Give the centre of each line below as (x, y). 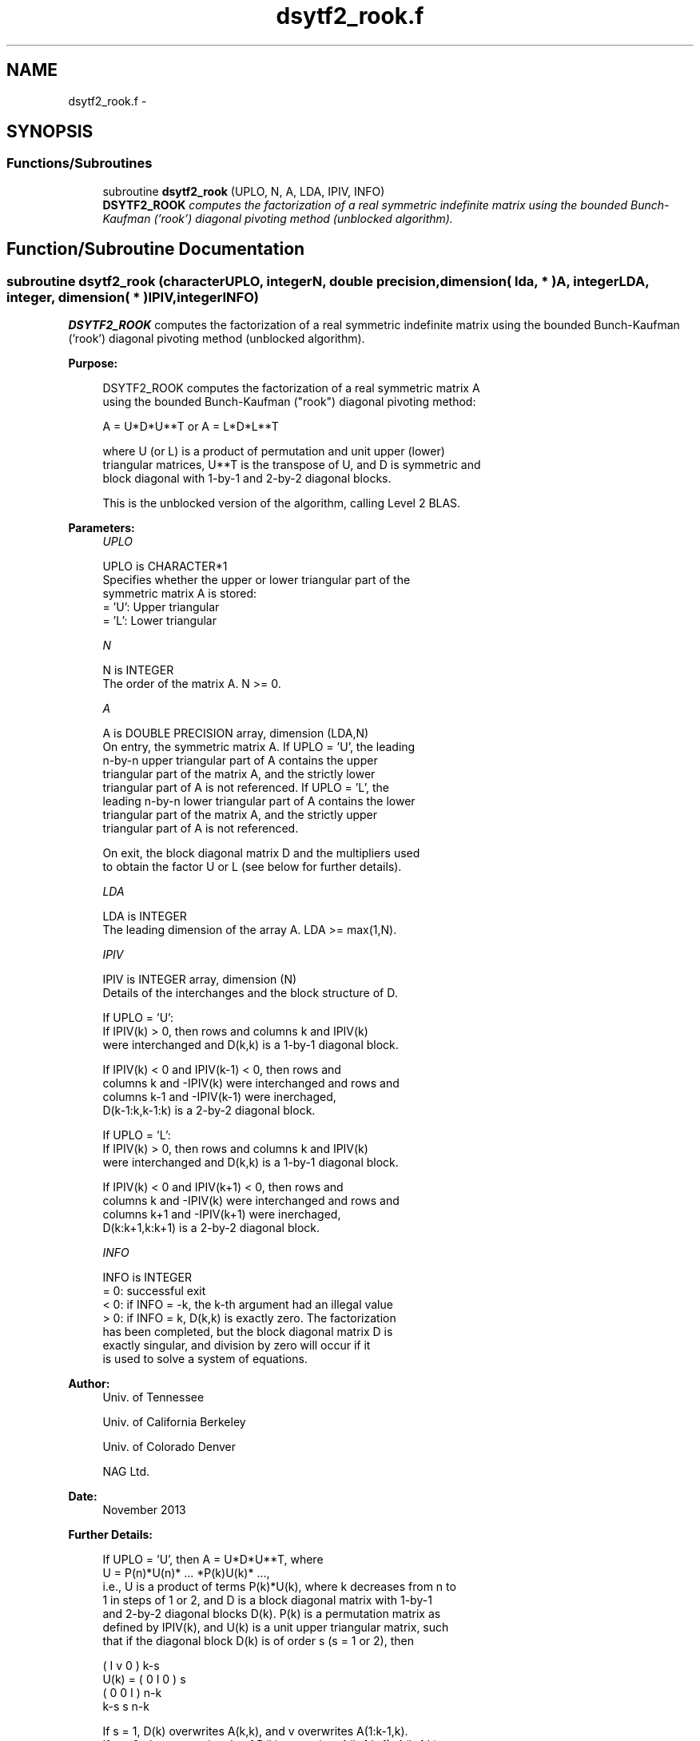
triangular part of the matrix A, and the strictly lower (239, 774)
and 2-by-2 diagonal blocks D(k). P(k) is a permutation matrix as (272, 1614)
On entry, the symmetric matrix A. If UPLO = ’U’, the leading (259, 747)
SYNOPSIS (50, 132)
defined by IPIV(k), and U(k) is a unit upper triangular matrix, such (276, 1628)
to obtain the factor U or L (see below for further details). (252, 867)
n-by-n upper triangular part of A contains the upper (240, 761)
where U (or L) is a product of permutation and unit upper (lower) (274, 451)
